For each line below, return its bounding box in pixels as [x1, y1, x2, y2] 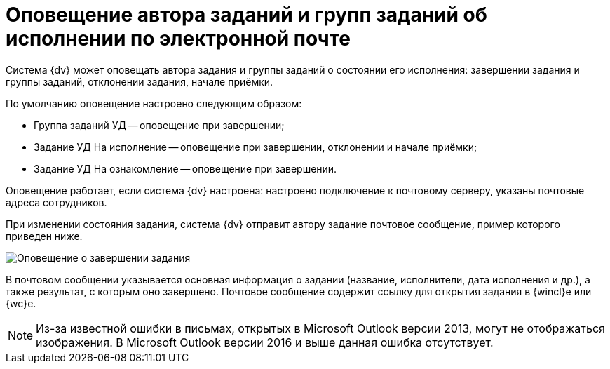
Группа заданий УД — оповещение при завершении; [34, 119, 285, 131]
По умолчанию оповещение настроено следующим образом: [6, 97, 302, 109]
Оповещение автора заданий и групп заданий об [6, 3, 487, 27]
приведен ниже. [6, 229, 83, 242]
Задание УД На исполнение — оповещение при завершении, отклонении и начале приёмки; [34, 140, 477, 153]
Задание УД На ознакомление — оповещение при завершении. [34, 162, 337, 175]
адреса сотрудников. [6, 196, 107, 208]
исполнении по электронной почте [6, 27, 351, 51]
